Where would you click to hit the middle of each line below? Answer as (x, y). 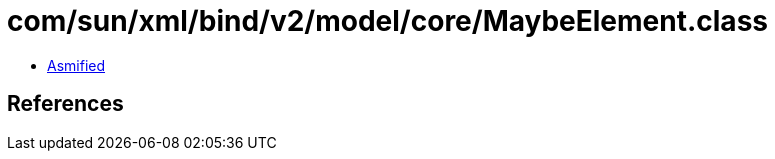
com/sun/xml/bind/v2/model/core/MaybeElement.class (387, 21)
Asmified (76, 65)
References (65, 104)
